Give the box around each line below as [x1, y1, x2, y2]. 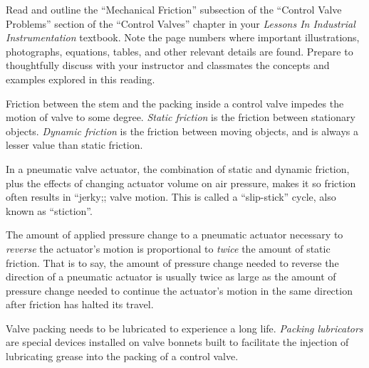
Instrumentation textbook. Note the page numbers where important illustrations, [6, 30, 360, 45]
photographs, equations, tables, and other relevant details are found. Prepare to [6, 43, 353, 58]
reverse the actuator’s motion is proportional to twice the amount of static [6, 241, 331, 256]
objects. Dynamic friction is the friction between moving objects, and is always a [6, 123, 358, 138]
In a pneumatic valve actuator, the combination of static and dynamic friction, [6, 161, 350, 176]
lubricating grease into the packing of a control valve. [6, 349, 239, 364]
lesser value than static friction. [6, 137, 143, 152]
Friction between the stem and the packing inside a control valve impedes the [6, 95, 344, 110]
